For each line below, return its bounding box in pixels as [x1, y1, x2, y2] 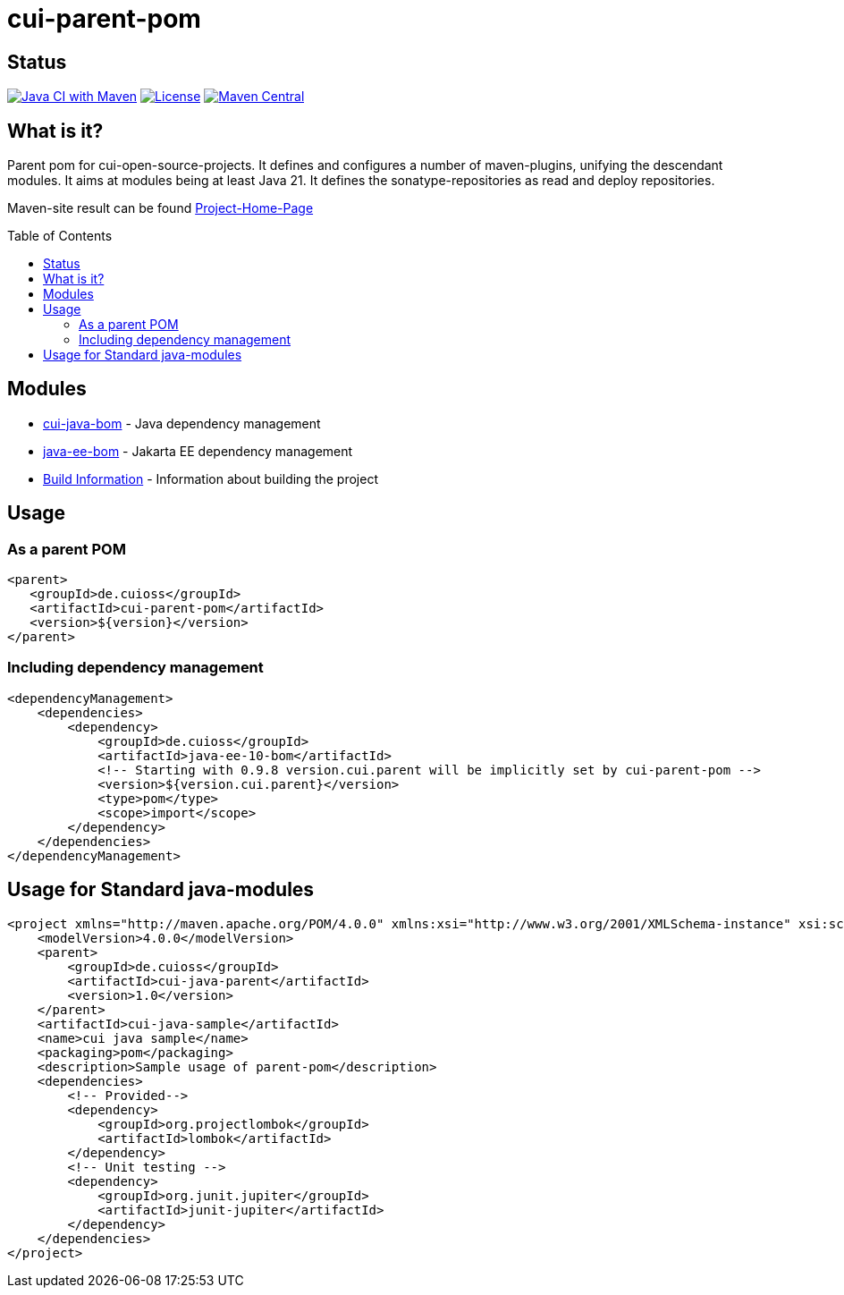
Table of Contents [7, 228, 113, 244]
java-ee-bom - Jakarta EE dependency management [43, 443, 353, 459]
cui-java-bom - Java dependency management [43, 415, 321, 431]
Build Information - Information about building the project [43, 470, 378, 487]
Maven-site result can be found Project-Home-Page [7, 200, 314, 216]
